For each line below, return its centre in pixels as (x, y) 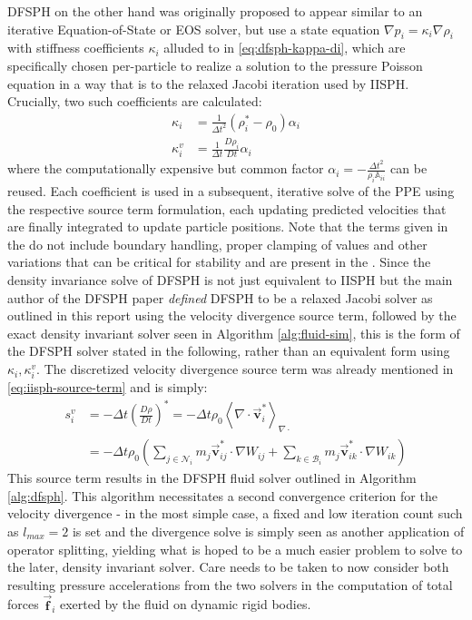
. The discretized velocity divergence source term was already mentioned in (245, 369)
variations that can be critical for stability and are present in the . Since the (219, 262)
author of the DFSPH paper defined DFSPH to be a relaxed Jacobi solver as (220, 297)
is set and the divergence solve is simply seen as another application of (268, 531)
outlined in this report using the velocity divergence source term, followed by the (232, 315)
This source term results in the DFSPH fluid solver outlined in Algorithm (212, 478)
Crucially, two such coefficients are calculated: (135, 101)
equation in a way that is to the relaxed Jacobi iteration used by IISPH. (208, 83)
